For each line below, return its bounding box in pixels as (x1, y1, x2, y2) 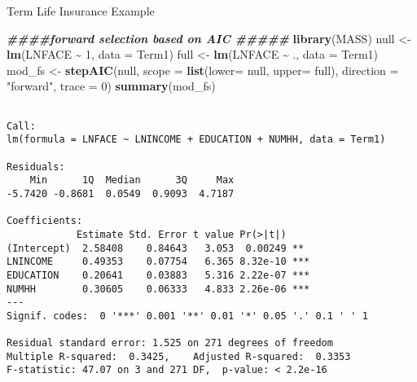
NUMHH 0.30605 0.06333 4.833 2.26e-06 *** (7, 283, 310, 295)
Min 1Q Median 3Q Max (29, 174, 235, 187)
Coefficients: (7, 215, 83, 227)
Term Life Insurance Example (7, 2, 155, 19)
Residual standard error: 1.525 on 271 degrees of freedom (7, 337, 333, 349)
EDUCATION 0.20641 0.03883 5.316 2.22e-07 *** (7, 269, 310, 281)
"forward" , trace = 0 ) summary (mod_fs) (7, 77, 216, 94)
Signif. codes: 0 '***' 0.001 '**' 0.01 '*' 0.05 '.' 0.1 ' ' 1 (7, 310, 368, 322)
